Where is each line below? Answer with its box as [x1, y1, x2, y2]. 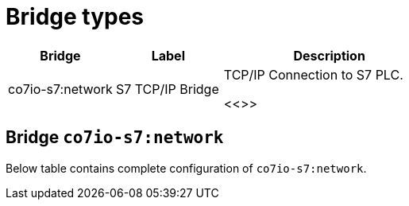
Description [293, 47, 365, 64]
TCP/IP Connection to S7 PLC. [223, 66, 403, 83]
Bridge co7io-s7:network [6, 127, 224, 148]
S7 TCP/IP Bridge [115, 80, 219, 97]
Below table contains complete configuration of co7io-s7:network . [6, 161, 367, 175]
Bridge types [6, 3, 145, 30]
